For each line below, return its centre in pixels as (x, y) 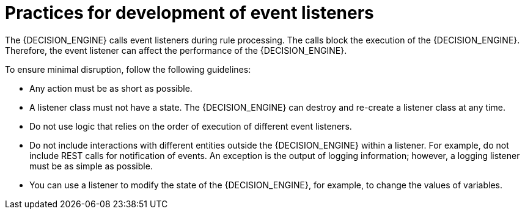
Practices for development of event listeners (189, 13)
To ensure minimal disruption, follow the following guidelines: (128, 69)
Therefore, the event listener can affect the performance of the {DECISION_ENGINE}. (176, 50)
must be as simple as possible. (91, 166)
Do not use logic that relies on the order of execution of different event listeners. (191, 126)
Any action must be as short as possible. (111, 88)
